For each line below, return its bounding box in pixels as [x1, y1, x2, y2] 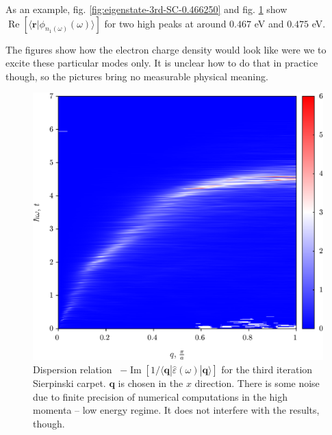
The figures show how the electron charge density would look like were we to [5, 42, 327, 56]
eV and [254, 16, 284, 30]
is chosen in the [118, 376, 183, 390]
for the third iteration [221, 362, 313, 377]
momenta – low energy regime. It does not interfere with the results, [33, 403, 320, 417]
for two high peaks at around [104, 16, 227, 30]
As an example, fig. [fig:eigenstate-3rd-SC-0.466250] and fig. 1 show [5, 2, 288, 16]
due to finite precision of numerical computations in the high [33, 389, 288, 403]
